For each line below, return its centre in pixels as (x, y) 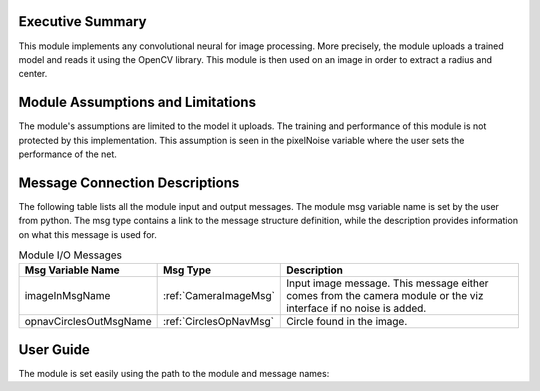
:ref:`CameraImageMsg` (218, 296)
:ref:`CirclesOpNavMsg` (218, 322)
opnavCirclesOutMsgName (88, 322)
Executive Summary (82, 21)
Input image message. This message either (387, 283)
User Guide (54, 349)
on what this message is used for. (87, 234)
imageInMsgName (67, 296)
